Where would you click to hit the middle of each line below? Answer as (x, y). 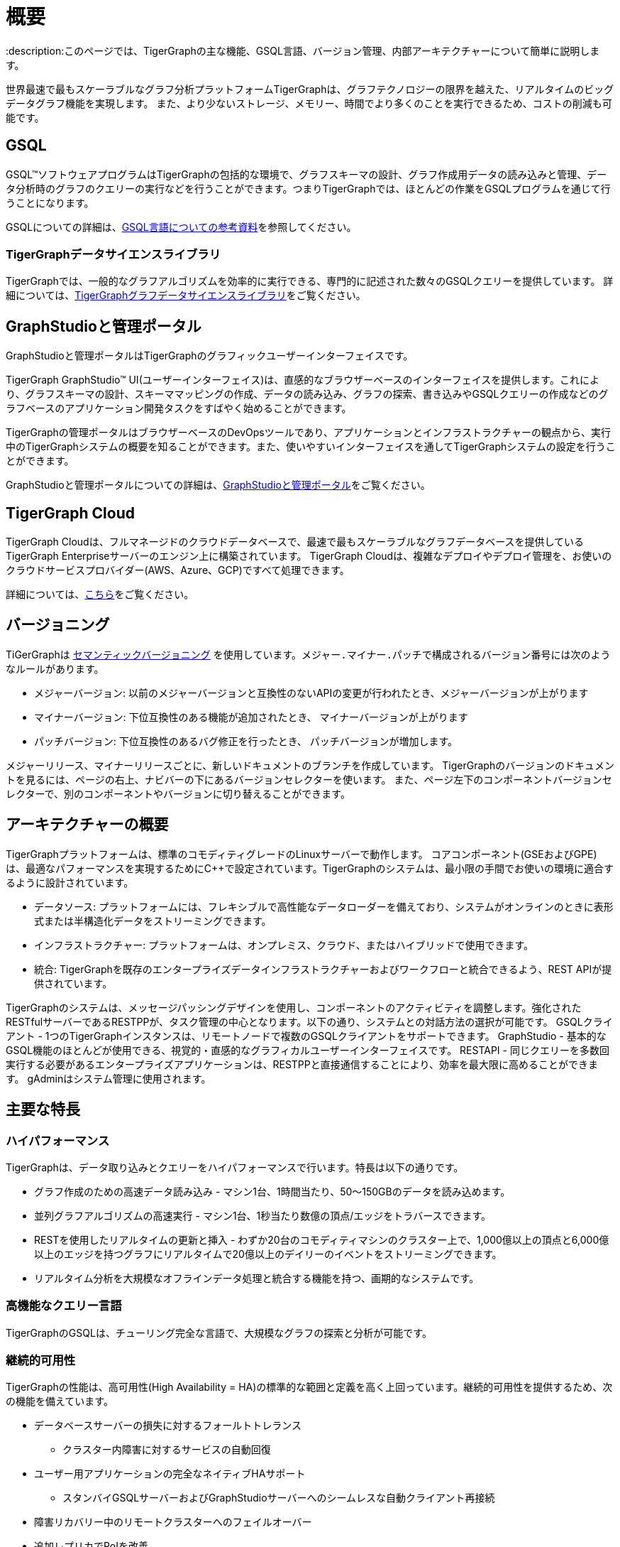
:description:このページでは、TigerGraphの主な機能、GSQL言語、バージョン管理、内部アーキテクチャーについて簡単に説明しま (303, 50)
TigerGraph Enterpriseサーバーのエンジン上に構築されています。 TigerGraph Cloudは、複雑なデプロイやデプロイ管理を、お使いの (309, 556)
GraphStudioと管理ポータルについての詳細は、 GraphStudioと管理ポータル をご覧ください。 (218, 485)
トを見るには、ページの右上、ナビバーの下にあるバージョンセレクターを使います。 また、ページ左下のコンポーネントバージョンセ (309, 779)
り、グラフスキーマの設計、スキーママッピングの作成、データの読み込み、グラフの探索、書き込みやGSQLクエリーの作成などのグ (307, 394)
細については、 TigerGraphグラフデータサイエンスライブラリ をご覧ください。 (186, 295)
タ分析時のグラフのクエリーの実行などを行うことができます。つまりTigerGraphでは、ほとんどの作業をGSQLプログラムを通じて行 (308, 188)
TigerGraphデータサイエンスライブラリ (113, 254)
